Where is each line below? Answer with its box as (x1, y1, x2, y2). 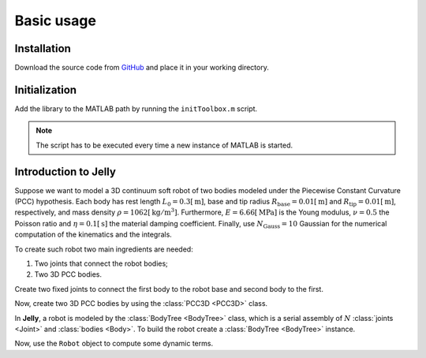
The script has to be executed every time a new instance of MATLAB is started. (35, 140, 293, 150)
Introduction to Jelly (14, 165, 116, 178)
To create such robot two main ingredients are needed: (14, 244, 193, 254)
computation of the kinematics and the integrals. (14, 229, 173, 240)
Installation (14, 42, 71, 55)
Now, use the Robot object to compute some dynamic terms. (14, 339, 213, 349)
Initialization (14, 83, 77, 96)
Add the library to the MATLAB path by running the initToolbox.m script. (14, 103, 258, 114)
